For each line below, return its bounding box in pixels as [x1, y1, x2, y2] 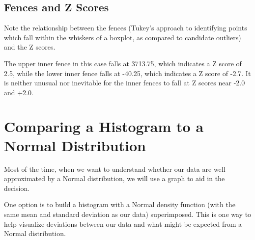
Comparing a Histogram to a [4, 116, 204, 136]
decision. [4, 183, 30, 193]
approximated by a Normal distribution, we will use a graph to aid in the [4, 173, 225, 184]
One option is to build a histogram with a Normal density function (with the [4, 199, 235, 210]
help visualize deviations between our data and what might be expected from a [4, 218, 242, 229]
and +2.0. [4, 87, 33, 97]
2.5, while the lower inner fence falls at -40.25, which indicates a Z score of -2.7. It [4, 68, 251, 78]
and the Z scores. [4, 42, 56, 52]
